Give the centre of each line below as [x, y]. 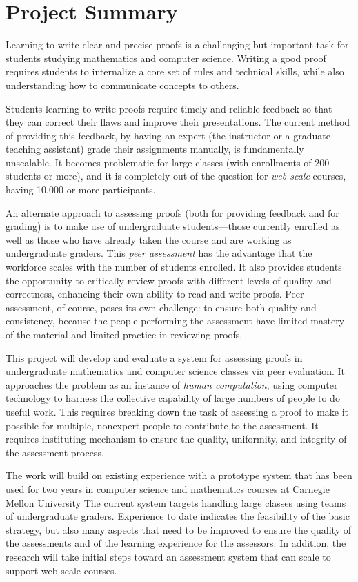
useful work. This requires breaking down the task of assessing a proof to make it [177, 411]
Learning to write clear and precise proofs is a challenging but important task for [177, 45]
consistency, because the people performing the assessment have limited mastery [175, 321]
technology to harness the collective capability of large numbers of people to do [173, 398]
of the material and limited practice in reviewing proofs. [124, 334]
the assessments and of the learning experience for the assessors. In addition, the [176, 543]
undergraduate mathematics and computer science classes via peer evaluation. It [176, 371]
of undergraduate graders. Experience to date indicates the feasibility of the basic [178, 516]
